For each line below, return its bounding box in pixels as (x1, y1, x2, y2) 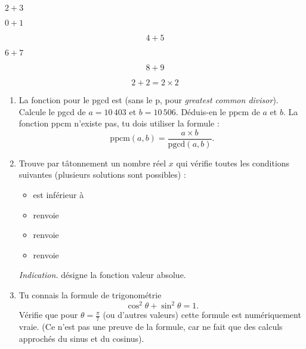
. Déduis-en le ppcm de (175, 105, 260, 118)
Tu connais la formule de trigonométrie (18, 289, 162, 301)
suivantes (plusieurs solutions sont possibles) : (18, 168, 186, 181)
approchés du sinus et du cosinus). (18, 332, 144, 344)
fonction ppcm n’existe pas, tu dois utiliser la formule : (18, 117, 220, 129)
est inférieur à (33, 189, 84, 201)
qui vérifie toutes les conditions (176, 156, 290, 169)
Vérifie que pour (18, 308, 78, 321)
